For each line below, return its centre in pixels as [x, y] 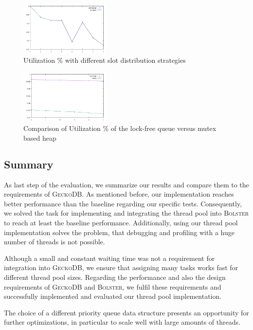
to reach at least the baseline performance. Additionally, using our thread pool [121, 223]
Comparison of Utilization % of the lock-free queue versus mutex [120, 128]
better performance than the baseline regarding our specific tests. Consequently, [123, 203]
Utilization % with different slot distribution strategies [105, 60]
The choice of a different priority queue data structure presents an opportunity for [126, 312]
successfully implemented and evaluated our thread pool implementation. [113, 296]
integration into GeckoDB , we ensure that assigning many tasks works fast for [121, 267]
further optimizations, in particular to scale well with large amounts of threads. [122, 322]
